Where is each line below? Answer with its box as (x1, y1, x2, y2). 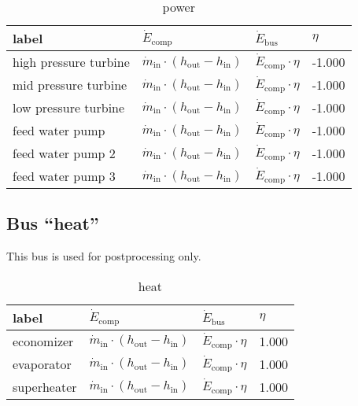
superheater (13, 377, 77, 396)
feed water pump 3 (13, 167, 116, 185)
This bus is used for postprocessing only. (6, 248, 201, 264)
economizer (13, 331, 74, 350)
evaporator (13, 354, 72, 373)
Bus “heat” (6, 211, 99, 235)
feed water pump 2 (13, 144, 116, 162)
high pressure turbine (13, 53, 130, 71)
